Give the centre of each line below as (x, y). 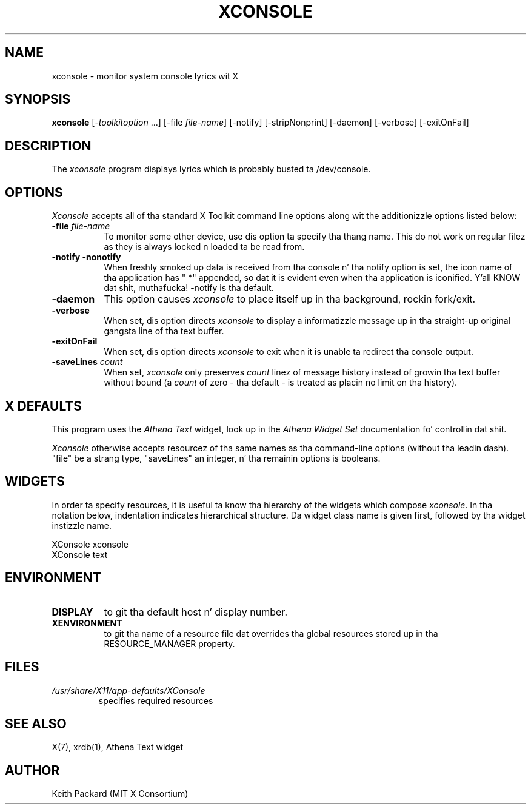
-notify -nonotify (86, 257)
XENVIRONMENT (87, 623)
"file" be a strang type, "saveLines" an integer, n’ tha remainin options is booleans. (216, 458)
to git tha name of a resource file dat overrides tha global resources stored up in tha (271, 633)
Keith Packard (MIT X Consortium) (120, 794)
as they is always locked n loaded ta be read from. (204, 247)
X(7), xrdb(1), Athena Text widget (118, 747)
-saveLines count (87, 362)
